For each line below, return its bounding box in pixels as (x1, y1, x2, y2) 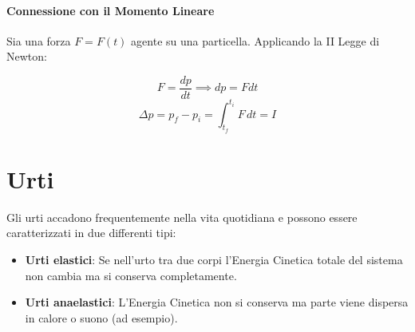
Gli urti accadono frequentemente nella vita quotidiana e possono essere (6, 208, 358, 225)
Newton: (6, 48, 47, 65)
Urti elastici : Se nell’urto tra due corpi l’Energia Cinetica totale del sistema (25, 251, 403, 268)
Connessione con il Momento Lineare (6, 2, 215, 18)
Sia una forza (6, 32, 71, 49)
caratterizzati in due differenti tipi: (6, 224, 176, 241)
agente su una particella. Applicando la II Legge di (131, 32, 380, 49)
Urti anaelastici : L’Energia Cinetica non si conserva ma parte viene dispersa (25, 294, 409, 310)
